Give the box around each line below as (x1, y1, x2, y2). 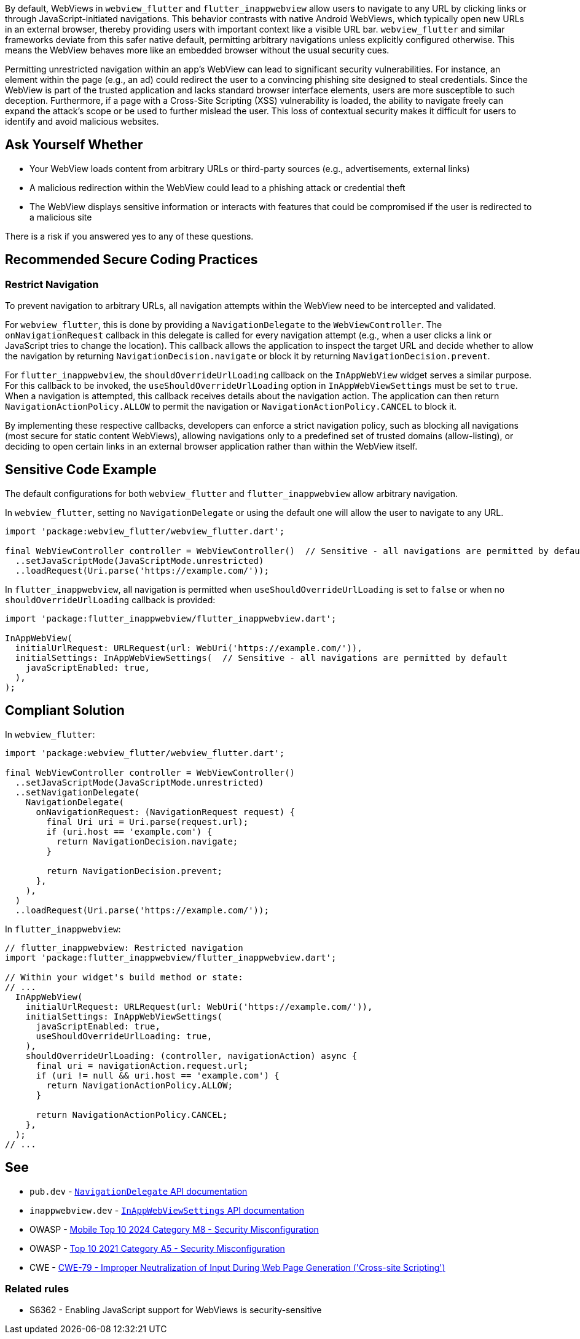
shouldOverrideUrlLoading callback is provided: (5, 594, 216, 605)
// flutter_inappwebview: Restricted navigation (5, 942, 243, 953)
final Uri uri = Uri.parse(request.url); (46, 816, 249, 827)
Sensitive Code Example (5, 462, 157, 478)
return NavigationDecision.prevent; (46, 865, 223, 876)
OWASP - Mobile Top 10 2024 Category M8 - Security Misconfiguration (29, 1224, 319, 1235)
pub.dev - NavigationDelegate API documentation (29, 1185, 248, 1197)
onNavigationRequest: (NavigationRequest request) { (36, 806, 296, 817)
